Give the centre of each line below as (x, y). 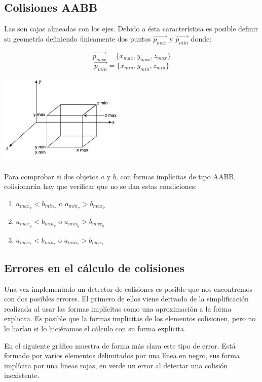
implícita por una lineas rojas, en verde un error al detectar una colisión (116, 365)
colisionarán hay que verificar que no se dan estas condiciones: (101, 186)
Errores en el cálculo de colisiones (94, 267)
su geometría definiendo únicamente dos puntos (78, 38)
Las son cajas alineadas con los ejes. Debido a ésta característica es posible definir (131, 29)
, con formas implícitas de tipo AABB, (176, 176)
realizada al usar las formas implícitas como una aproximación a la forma (118, 308)
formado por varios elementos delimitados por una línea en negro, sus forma (122, 355)
